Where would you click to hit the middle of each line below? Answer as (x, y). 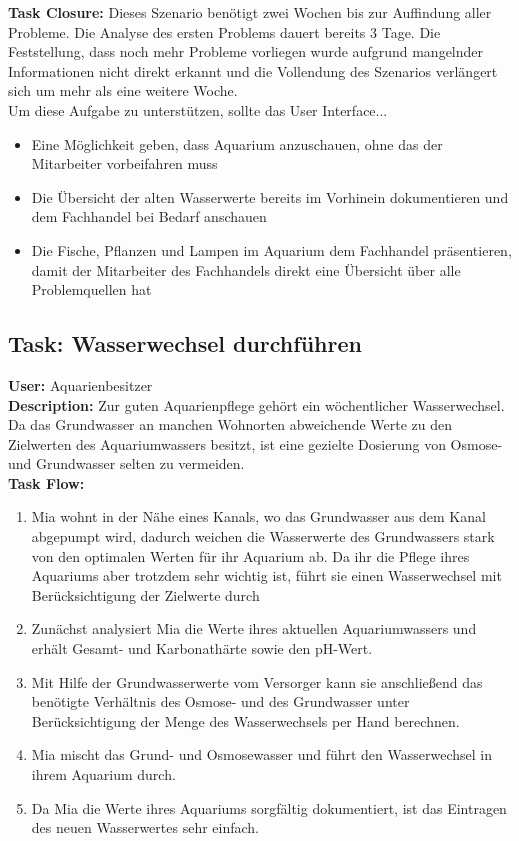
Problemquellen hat (91, 289)
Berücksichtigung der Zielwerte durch (145, 594)
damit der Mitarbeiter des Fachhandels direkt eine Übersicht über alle (246, 269)
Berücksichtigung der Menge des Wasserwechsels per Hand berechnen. (245, 720)
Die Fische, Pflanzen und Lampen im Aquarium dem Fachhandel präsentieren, (271, 249)
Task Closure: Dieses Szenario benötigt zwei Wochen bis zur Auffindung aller (250, 12)
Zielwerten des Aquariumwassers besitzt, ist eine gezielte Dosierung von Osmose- (255, 443)
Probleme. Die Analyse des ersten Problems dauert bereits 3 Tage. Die (224, 31)
